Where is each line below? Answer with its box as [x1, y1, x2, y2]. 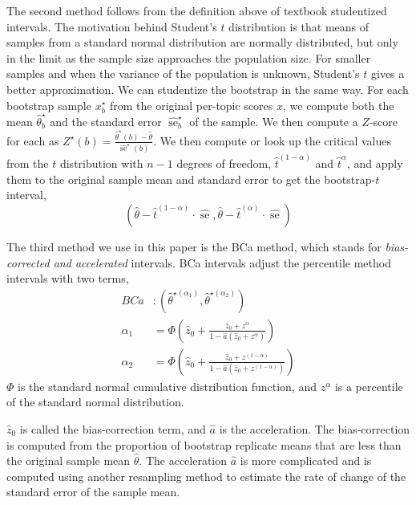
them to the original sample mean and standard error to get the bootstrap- [6, 170, 376, 187]
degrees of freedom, [176, 155, 271, 172]
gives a [371, 65, 405, 82]
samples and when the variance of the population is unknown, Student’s [6, 65, 360, 82]
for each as [6, 132, 59, 149]
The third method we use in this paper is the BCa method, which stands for [6, 238, 382, 255]
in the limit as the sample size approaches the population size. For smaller [6, 49, 371, 66]
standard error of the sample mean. [6, 483, 180, 500]
